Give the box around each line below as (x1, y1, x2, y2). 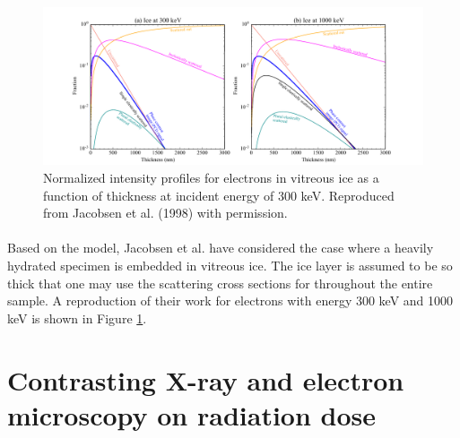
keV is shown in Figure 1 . (7, 308, 147, 327)
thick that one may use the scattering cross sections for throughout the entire (7, 273, 433, 292)
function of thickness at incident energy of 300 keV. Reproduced (43, 185, 395, 204)
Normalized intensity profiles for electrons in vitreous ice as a (43, 167, 379, 186)
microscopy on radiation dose (7, 396, 377, 433)
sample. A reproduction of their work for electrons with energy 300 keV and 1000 (7, 291, 454, 310)
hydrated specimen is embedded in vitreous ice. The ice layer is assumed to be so (7, 255, 453, 274)
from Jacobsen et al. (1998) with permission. (43, 203, 288, 222)
